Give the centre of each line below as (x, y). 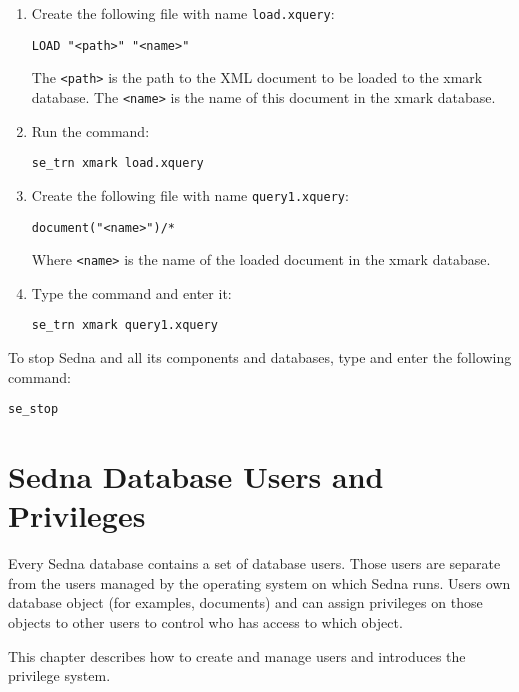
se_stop (33, 409)
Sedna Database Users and (196, 476)
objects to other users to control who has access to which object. (205, 622)
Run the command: (90, 130)
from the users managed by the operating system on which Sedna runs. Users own (259, 582)
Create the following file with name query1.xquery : (190, 194)
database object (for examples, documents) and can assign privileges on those (245, 602)
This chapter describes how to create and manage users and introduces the (237, 655)
